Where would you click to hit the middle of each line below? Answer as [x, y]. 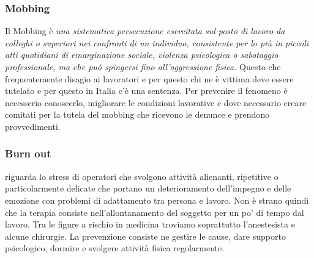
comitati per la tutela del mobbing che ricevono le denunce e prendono [137, 114]
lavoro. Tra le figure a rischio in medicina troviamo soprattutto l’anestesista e [150, 224]
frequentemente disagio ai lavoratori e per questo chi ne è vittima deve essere [149, 78]
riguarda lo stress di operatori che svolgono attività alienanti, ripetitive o [142, 176]
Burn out [28, 153]
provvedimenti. [33, 126]
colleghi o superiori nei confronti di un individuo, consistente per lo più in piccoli [157, 42]
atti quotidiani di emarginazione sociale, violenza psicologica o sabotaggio [142, 55]
